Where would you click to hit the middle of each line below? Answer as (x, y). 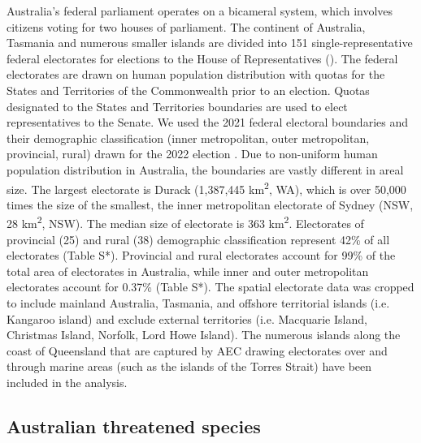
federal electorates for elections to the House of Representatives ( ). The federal (202, 58)
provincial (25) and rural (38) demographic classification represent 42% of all (198, 239)
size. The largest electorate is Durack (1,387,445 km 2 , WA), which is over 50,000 (206, 187)
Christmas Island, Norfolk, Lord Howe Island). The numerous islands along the (204, 335)
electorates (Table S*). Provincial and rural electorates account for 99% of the (201, 255)
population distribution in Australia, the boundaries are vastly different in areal (205, 169)
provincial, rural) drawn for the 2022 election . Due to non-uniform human (192, 154)
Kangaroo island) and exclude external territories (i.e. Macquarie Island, (187, 318)
